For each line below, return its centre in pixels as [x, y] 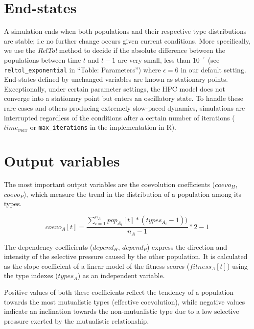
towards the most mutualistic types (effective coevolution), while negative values [125, 301]
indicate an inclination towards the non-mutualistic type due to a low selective [122, 311]
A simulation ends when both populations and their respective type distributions [125, 31]
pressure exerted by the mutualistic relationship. [77, 320]
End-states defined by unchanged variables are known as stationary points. [116, 79]
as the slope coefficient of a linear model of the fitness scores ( [97, 266]
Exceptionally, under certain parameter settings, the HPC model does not [115, 88]
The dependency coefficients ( [48, 247]
